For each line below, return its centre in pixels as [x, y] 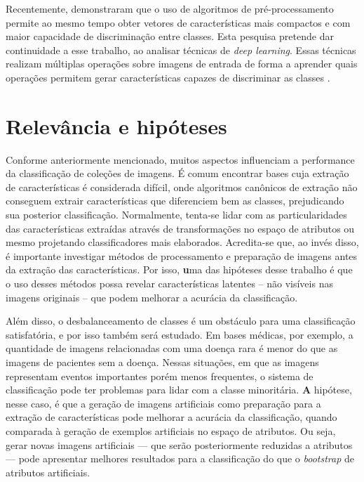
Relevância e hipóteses [116, 125]
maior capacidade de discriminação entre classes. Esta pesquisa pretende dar [170, 36]
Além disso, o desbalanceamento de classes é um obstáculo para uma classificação [181, 321]
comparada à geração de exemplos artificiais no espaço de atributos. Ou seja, [171, 430]
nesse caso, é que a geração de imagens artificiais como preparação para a [163, 403]
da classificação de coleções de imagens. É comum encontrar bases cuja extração [177, 173]
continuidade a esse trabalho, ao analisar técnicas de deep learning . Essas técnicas [181, 50]
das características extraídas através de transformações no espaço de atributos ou [180, 228]
